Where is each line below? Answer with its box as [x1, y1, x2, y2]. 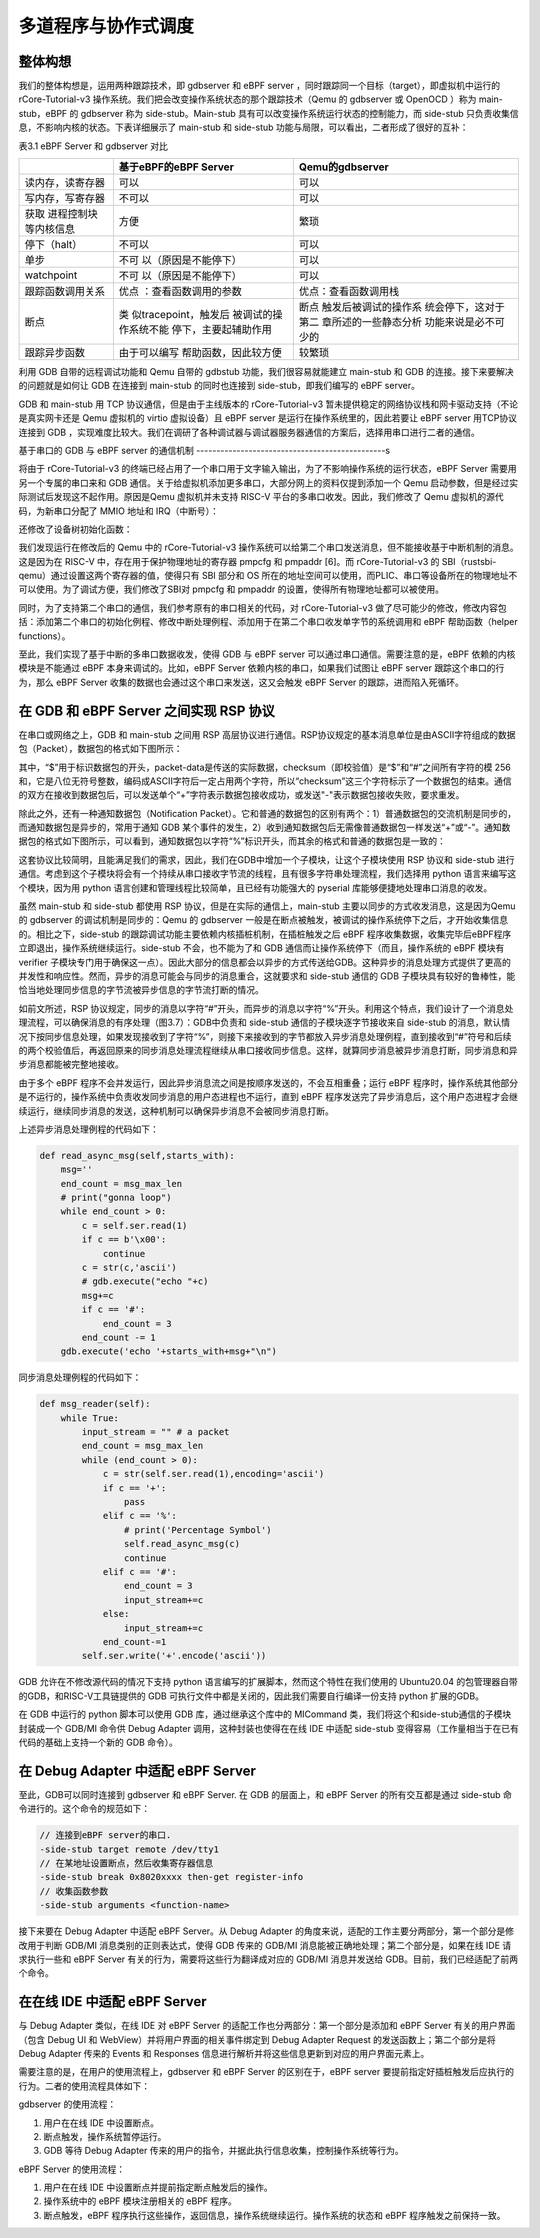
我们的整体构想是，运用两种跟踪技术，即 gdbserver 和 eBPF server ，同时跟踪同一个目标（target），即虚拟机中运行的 [18, 80, 500, 92]
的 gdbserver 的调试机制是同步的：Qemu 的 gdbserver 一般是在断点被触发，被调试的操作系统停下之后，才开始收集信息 [18, 914, 509, 926]
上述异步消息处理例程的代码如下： [18, 1123, 159, 1135]
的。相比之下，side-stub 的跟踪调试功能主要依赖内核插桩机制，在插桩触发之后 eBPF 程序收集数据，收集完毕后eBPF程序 [18, 928, 512, 940]
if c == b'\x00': [81, 1234, 167, 1245]
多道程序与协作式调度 [18, 15, 195, 37]
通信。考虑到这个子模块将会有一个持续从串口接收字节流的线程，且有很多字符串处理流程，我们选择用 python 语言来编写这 [18, 868, 517, 880]
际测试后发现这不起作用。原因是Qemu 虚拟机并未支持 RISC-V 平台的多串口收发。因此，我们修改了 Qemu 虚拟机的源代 [18, 491, 504, 503]
